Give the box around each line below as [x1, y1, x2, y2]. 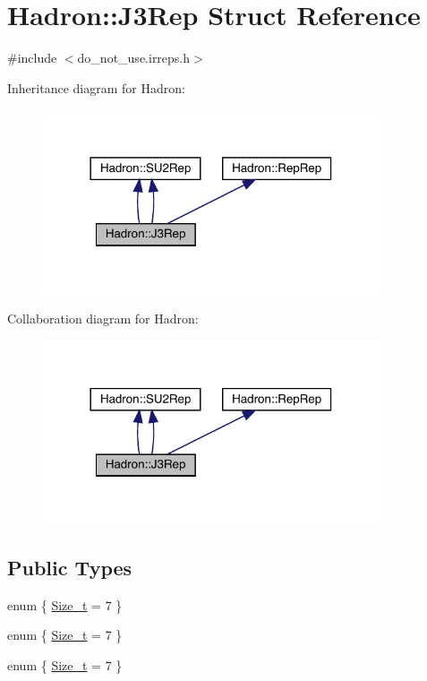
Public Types [7, 553, 132, 581]
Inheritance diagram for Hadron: [7, 78, 185, 97]
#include [7, 48, 57, 67]
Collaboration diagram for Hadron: [7, 309, 199, 328]
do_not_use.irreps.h [77, 48, 191, 67]
